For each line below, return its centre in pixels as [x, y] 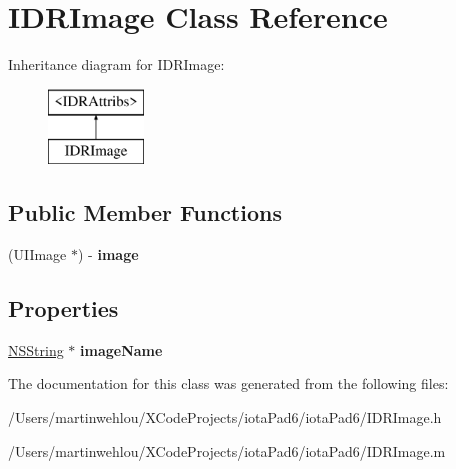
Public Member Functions [145, 212]
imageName [121, 349]
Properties [63, 308]
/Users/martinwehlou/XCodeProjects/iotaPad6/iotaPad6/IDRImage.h [225, 417]
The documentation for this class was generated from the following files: [228, 383]
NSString [36, 349]
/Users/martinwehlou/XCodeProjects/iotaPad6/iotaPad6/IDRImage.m [227, 450]
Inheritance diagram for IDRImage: [116, 64]
